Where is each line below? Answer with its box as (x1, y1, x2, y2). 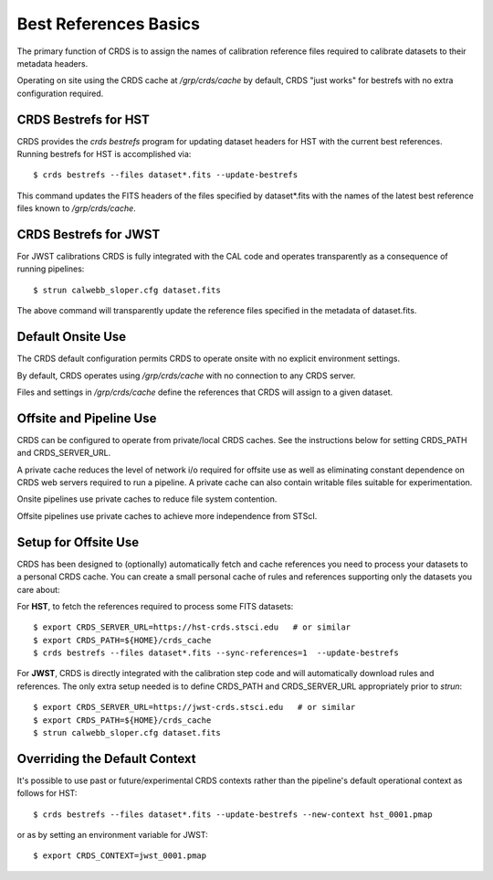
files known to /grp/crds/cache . (16, 203, 136, 214)
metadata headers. (16, 58, 89, 69)
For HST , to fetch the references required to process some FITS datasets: (16, 600, 294, 611)
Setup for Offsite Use (16, 535, 140, 550)
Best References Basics (16, 14, 201, 34)
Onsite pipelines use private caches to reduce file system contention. (16, 493, 278, 504)
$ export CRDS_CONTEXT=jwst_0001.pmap (33, 851, 207, 861)
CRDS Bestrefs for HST (16, 111, 150, 127)
